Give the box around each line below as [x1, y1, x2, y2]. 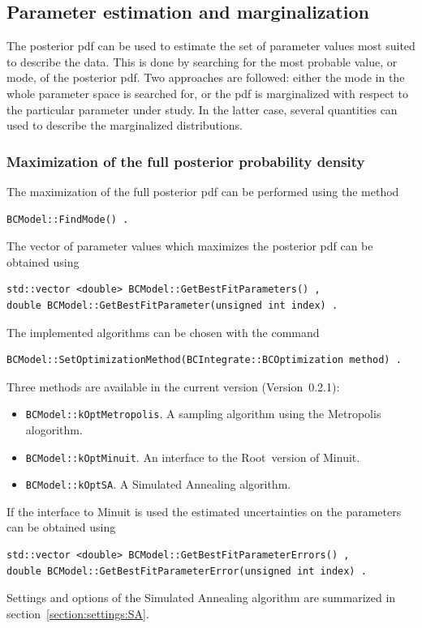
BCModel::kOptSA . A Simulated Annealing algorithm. [25, 476, 291, 493]
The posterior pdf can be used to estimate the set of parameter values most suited [6, 37, 416, 54]
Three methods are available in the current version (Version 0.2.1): [6, 378, 340, 395]
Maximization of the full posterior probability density [6, 151, 365, 171]
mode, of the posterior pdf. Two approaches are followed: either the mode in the [6, 69, 405, 86]
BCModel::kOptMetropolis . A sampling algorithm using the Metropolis [25, 405, 381, 422]
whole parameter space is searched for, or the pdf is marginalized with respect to [6, 84, 408, 101]
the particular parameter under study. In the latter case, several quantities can [6, 100, 398, 117]
